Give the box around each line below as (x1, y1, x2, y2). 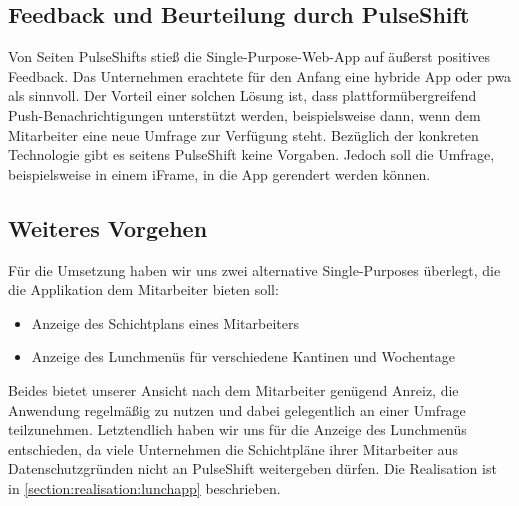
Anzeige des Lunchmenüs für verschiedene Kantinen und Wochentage (31, 346, 456, 367)
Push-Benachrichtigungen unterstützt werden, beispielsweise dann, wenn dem (8, 104, 481, 125)
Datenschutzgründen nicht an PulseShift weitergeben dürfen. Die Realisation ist (8, 458, 497, 479)
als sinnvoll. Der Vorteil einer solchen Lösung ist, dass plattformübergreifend (8, 85, 477, 106)
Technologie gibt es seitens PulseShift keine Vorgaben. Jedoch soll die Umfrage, (8, 144, 495, 165)
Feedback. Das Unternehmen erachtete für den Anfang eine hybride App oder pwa (8, 65, 512, 86)
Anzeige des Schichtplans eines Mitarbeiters (31, 312, 299, 333)
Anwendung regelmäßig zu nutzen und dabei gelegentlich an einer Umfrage (8, 399, 466, 420)
